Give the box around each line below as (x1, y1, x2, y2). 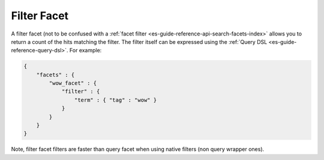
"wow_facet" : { (49, 80, 97, 87)
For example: (69, 47, 102, 54)
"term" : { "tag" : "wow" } (74, 96, 157, 103)
